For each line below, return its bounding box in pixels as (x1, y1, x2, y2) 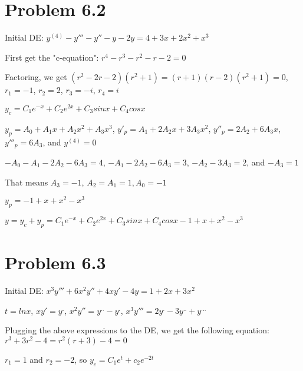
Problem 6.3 (5, 250, 106, 274)
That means (5, 175, 48, 188)
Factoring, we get (5, 71, 67, 83)
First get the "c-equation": (5, 51, 99, 63)
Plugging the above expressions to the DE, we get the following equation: (5, 324, 269, 336)
